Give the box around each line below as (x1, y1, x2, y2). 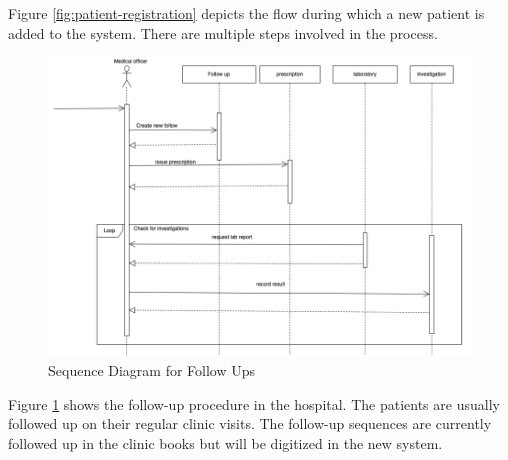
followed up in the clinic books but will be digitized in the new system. (8, 432, 443, 453)
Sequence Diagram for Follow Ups (48, 359, 256, 380)
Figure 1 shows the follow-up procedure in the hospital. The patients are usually (8, 393, 500, 414)
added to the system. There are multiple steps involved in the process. (8, 22, 438, 43)
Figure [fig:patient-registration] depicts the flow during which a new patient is (8, 3, 485, 23)
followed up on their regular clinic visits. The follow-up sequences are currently (8, 413, 492, 434)
